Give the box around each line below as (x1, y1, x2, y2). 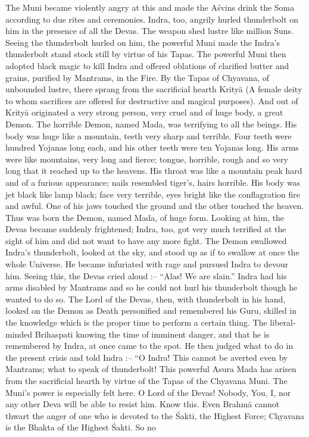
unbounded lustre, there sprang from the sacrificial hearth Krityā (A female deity (5, 83, 302, 95)
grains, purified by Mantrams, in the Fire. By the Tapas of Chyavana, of (5, 71, 269, 83)
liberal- (270, 316, 296, 329)
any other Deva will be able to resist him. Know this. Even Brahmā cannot (5, 398, 280, 410)
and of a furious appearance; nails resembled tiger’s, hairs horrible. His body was (5, 176, 301, 188)
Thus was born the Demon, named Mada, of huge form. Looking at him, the (5, 211, 285, 223)
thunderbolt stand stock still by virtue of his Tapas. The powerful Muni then (5, 48, 286, 60)
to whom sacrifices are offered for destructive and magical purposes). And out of (5, 94, 298, 107)
